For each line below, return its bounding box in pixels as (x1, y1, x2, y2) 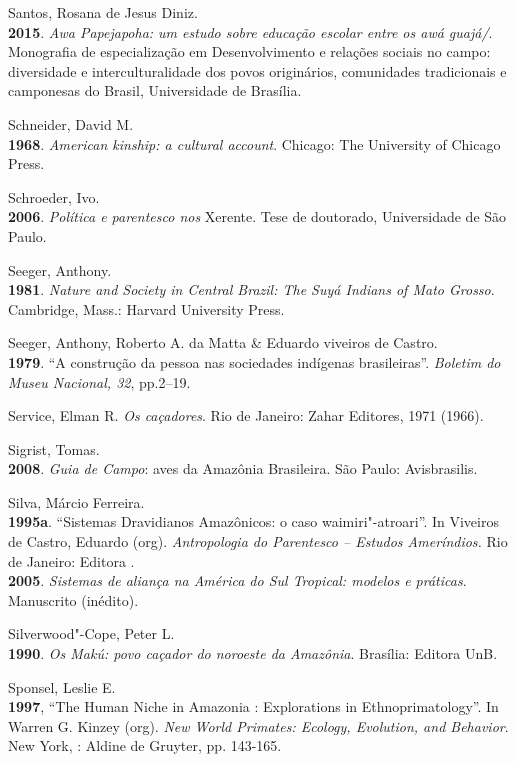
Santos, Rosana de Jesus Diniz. (8, 2, 198, 22)
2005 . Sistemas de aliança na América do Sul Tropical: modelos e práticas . (8, 570, 467, 591)
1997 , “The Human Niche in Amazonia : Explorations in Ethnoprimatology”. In (8, 696, 499, 717)
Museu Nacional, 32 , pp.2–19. (8, 371, 191, 392)
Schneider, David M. (8, 113, 134, 134)
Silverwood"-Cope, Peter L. (8, 623, 175, 644)
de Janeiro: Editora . (8, 550, 135, 571)
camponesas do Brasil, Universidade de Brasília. (8, 80, 302, 101)
